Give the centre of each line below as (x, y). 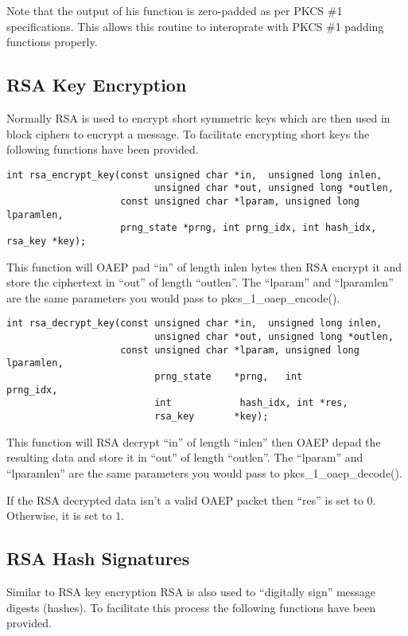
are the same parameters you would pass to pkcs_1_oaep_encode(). (173, 297)
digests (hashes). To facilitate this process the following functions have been (191, 607)
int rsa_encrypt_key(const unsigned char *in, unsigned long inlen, (194, 175)
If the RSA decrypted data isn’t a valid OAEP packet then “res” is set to (185, 499)
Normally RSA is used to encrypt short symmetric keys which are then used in (198, 117)
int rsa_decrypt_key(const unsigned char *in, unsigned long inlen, (194, 324)
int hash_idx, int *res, (251, 403)
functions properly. (52, 42)
